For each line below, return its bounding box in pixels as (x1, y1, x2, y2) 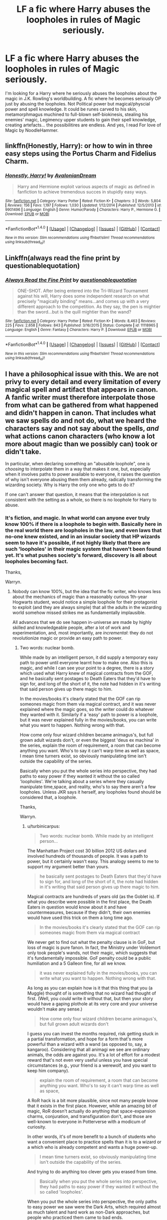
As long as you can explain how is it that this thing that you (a (27, 985, 153, 991)
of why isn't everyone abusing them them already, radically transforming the (5, 477, 162, 483)
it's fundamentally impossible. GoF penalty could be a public (27, 955, 152, 961)
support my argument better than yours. (27, 864, 109, 870)
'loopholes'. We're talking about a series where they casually (19, 779, 144, 785)
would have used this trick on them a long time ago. (27, 915, 133, 921)
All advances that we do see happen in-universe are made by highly (12, 619, 152, 625)
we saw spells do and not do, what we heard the (5, 416, 157, 425)
